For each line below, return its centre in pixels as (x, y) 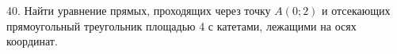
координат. (32, 41)
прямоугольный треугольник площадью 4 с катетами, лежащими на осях (181, 25)
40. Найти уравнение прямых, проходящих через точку (139, 10)
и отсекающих (356, 10)
